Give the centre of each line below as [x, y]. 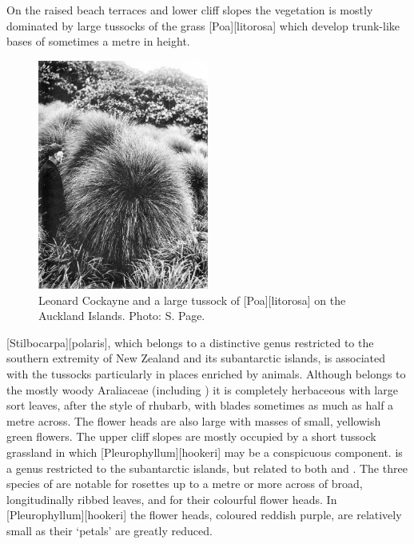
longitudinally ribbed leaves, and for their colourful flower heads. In [172, 499]
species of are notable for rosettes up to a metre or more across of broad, [185, 484]
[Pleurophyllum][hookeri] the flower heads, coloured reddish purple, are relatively [204, 515]
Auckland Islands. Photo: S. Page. [122, 316]
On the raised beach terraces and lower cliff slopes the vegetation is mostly [190, 10]
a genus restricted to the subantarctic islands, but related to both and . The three [207, 468]
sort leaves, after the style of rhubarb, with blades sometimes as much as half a [200, 405]
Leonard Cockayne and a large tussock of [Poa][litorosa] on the [192, 300]
